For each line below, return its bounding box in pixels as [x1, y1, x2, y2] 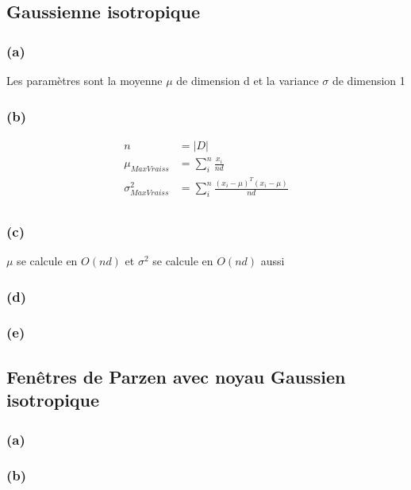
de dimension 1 [332, 72, 405, 88]
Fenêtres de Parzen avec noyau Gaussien [6, 364, 346, 388]
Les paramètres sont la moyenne [6, 72, 163, 88]
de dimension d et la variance [176, 72, 319, 88]
